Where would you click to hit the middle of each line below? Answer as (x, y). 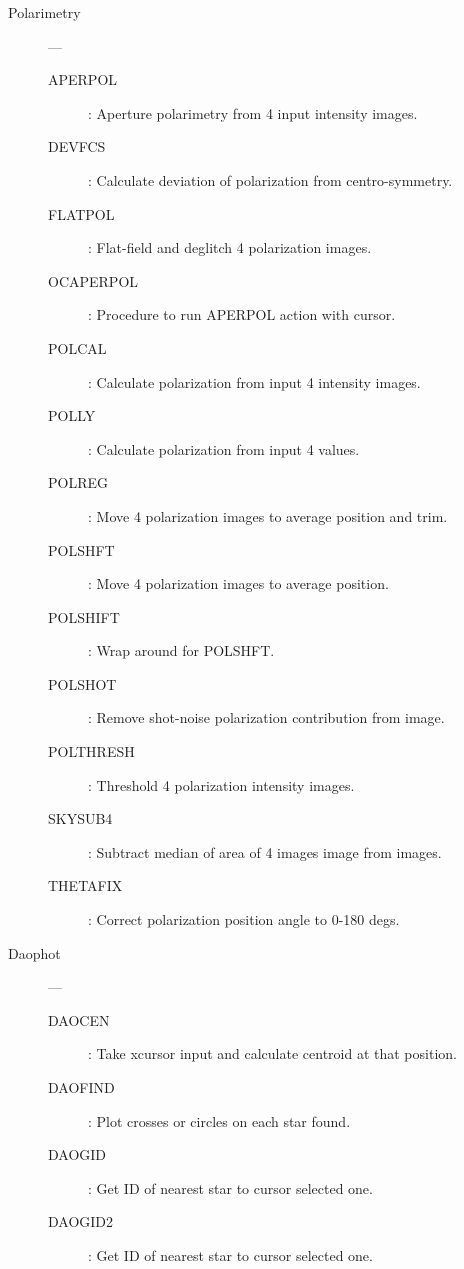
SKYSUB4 (80, 818)
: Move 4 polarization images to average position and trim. (268, 515)
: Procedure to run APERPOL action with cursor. (242, 314)
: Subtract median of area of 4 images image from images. (265, 851)
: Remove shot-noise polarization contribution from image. (266, 717)
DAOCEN (79, 1019)
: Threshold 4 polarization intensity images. (221, 784)
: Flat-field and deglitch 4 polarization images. (230, 247)
